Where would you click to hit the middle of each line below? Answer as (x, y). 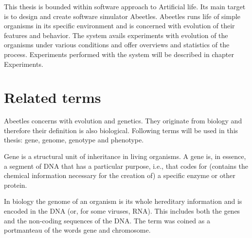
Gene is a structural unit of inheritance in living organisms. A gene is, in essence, (125, 156)
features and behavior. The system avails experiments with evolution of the (116, 35)
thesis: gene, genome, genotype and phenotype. (74, 140)
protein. (16, 185)
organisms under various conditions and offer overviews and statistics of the (117, 45)
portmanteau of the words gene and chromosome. (77, 230)
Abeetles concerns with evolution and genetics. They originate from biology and (123, 121)
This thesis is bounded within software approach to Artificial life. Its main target (125, 6)
